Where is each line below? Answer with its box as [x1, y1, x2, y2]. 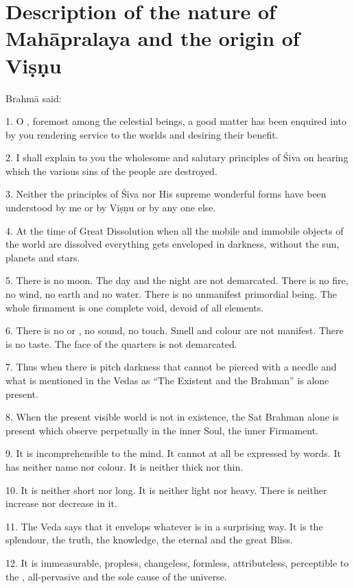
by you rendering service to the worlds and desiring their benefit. [5, 127, 279, 141]
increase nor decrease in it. [5, 496, 117, 510]
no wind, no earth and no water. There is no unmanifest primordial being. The [5, 287, 337, 301]
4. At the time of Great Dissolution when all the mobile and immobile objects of [5, 223, 344, 237]
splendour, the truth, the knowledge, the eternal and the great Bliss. [5, 532, 293, 547]
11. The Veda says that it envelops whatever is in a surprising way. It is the [5, 519, 323, 533]
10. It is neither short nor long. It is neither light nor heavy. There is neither [5, 482, 327, 497]
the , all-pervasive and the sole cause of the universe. [5, 569, 227, 583]
